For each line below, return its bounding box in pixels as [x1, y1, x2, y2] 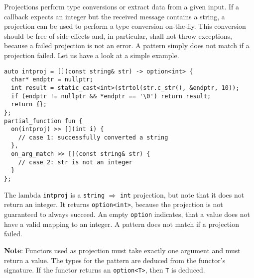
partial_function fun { [4, 117, 83, 125]
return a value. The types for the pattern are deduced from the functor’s [4, 255, 226, 265]
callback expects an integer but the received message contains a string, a [4, 11, 225, 21]
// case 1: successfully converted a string [18, 134, 168, 141]
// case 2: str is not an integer [18, 158, 132, 166]
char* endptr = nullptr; [11, 76, 93, 83]
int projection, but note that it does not [120, 189, 245, 200]
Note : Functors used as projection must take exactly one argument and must [4, 245, 241, 255]
